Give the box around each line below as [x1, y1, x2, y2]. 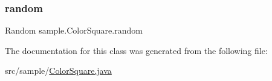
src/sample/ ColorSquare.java [5, 64, 112, 77]
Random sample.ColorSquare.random [5, 24, 143, 37]
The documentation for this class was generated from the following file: [5, 44, 268, 56]
